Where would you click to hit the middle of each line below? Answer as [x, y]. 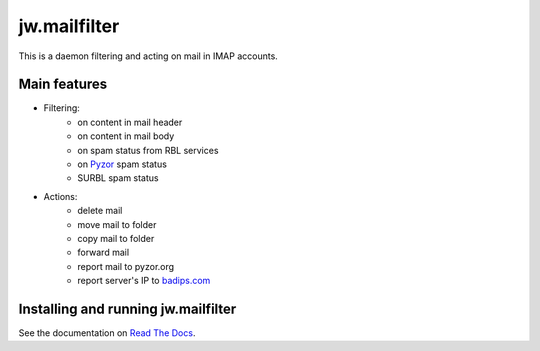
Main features [63, 84]
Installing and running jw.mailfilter [127, 308]
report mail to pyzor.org [126, 266]
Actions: [60, 196]
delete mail [100, 211]
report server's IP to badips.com [144, 281]
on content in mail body [126, 136]
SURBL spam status [118, 178]
